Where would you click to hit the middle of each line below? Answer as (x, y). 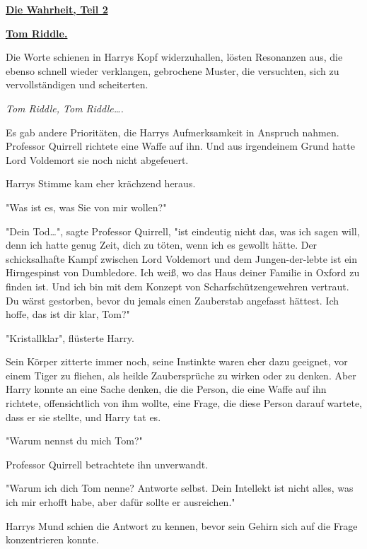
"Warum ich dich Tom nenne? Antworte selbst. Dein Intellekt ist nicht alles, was (180, 488)
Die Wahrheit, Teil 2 (57, 9)
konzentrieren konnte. (52, 539)
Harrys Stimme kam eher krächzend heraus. (101, 183)
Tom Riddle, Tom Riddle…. (65, 108)
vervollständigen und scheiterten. (77, 84)
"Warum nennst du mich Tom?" (74, 441)
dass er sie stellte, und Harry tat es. (83, 417)
